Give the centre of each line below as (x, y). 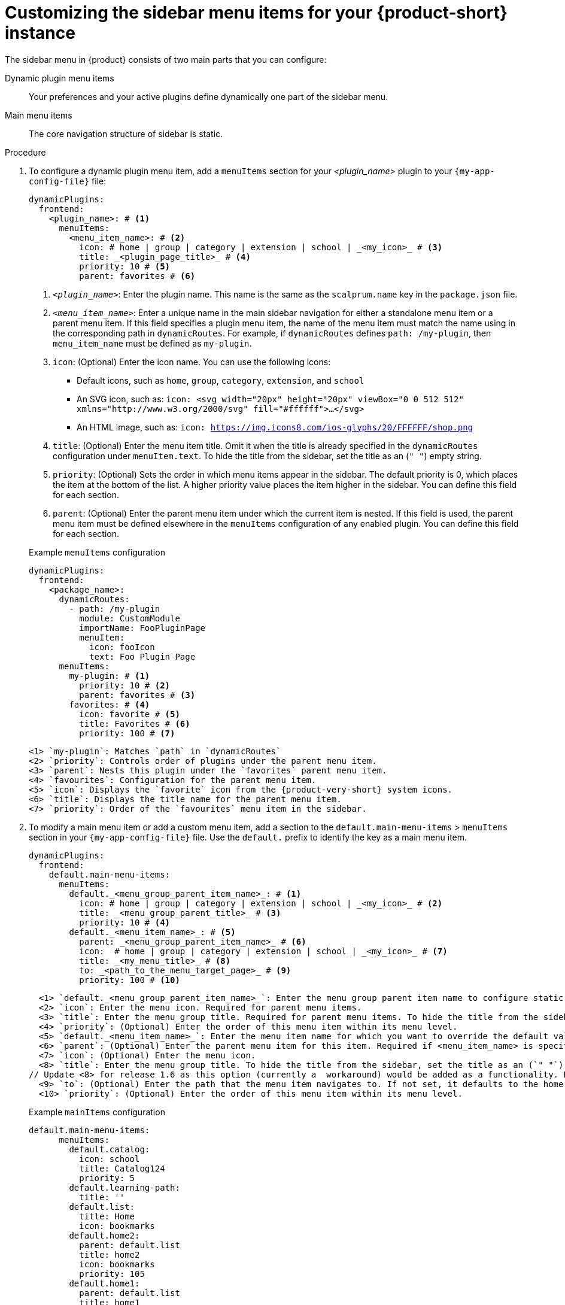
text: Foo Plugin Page (142, 656)
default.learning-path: (124, 1187)
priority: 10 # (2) (125, 685)
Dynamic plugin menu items (60, 78)
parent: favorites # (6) (137, 276)
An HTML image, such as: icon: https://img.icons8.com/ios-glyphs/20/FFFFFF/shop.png (275, 427)
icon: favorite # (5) (130, 714)
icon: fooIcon (122, 647)
